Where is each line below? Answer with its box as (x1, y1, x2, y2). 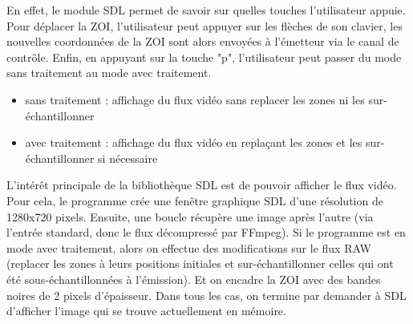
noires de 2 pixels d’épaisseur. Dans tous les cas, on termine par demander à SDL (6, 286, 407, 303)
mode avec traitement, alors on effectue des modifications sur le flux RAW (6, 239, 371, 256)
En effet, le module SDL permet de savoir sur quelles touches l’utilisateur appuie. (6, 2, 406, 18)
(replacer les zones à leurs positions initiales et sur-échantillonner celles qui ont (6, 255, 394, 272)
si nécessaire (98, 149, 158, 166)
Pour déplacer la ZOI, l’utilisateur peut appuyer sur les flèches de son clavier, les (6, 17, 403, 34)
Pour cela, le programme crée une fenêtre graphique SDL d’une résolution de (6, 192, 383, 209)
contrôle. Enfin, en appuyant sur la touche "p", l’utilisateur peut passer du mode (6, 48, 402, 65)
